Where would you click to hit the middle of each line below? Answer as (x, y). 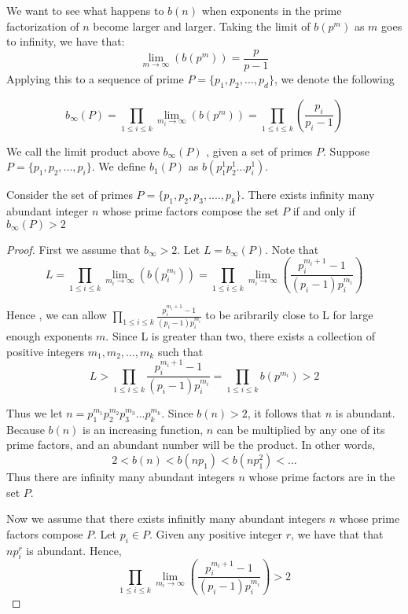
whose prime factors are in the (322, 477)
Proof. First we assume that (74, 249)
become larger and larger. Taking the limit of (202, 26)
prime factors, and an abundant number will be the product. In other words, (191, 445)
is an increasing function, (143, 429)
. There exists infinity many (308, 195)
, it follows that (285, 413)
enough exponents (50, 336)
